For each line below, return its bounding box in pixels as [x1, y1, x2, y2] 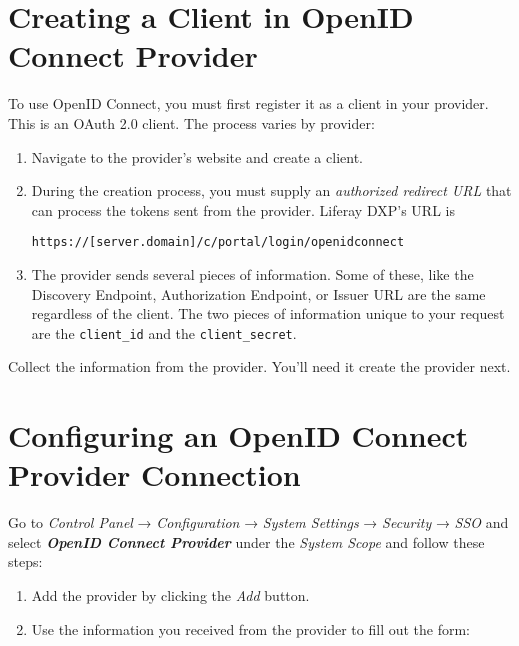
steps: [8, 551, 43, 572]
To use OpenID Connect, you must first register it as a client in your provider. [8, 93, 489, 114]
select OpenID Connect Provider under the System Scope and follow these [8, 531, 485, 552]
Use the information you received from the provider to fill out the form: [31, 618, 471, 639]
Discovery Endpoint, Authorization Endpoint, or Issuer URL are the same [31, 283, 486, 304]
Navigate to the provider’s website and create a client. [31, 146, 363, 167]
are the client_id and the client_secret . [31, 322, 297, 343]
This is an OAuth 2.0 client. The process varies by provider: [8, 112, 375, 133]
